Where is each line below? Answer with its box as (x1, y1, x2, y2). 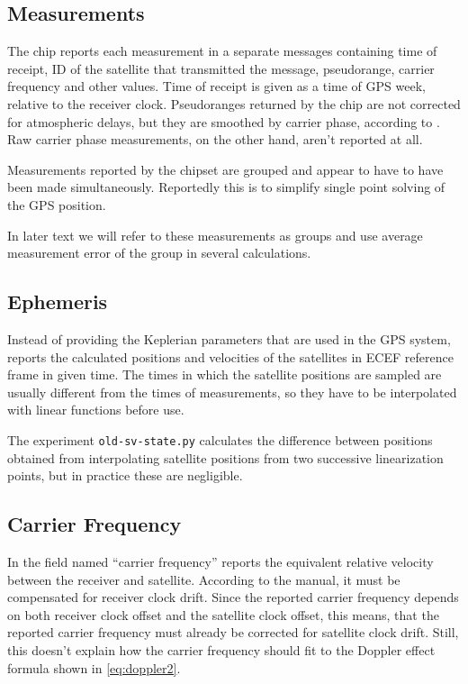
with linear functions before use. (7, 400, 184, 419)
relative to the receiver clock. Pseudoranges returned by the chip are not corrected (7, 94, 461, 113)
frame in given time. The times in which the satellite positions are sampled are (7, 365, 442, 384)
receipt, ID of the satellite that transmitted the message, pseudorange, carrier (7, 59, 435, 78)
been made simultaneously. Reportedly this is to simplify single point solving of (7, 178, 445, 196)
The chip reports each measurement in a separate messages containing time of (7, 41, 437, 60)
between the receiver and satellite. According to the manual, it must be (7, 570, 400, 588)
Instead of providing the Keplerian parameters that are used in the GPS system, (7, 329, 451, 348)
